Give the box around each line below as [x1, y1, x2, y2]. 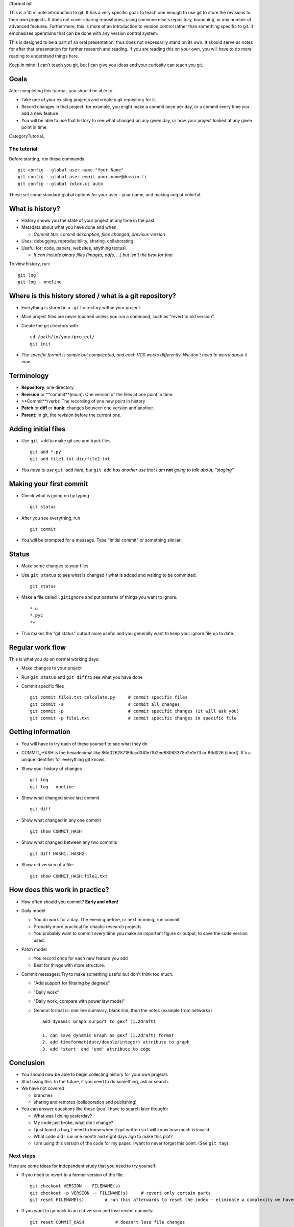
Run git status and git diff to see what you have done [21, 674, 143, 680]
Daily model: [21, 907, 47, 913]
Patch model [21, 946, 47, 952]
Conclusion [9, 1059, 45, 1067]
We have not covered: [21, 1085, 66, 1092]
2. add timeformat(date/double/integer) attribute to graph [42, 1040, 190, 1045]
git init [30, 341, 51, 347]
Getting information [9, 728, 71, 736]
